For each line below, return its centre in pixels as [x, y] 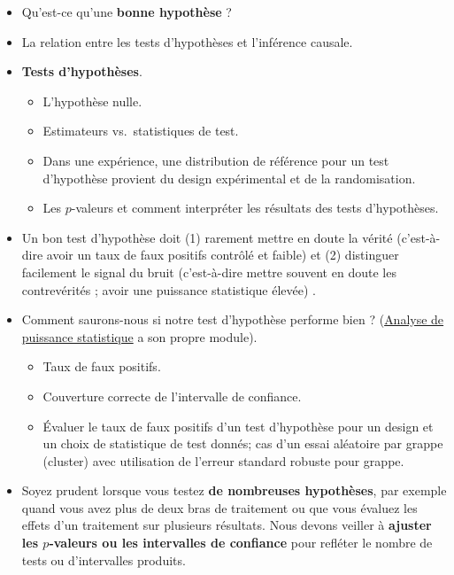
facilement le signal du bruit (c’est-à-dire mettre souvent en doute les [209, 272]
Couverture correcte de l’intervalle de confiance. [172, 396]
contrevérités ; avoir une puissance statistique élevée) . [169, 289]
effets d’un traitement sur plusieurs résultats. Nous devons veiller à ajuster [227, 525]
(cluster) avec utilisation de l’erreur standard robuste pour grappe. [223, 460]
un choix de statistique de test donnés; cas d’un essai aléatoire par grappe [243, 443]
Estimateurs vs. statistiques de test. [141, 131]
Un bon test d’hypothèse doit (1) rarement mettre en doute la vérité [207, 237]
